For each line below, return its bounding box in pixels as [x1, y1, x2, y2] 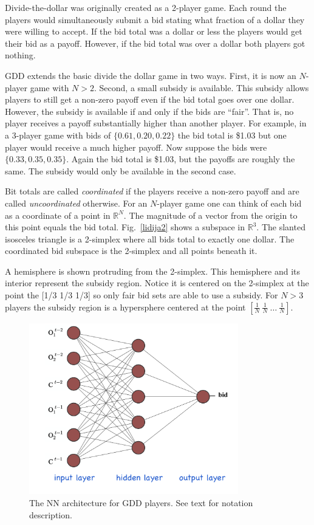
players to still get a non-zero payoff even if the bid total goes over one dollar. [5, 93, 295, 106]
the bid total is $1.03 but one [177, 128, 287, 141]
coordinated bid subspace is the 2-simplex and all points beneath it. [5, 244, 258, 257]
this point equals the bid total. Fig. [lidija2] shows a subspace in [5, 221, 245, 233]
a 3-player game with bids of [5, 128, 111, 141]
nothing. [5, 49, 36, 61]
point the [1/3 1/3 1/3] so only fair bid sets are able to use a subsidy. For [5, 289, 278, 301]
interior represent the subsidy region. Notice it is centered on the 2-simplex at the [5, 276, 309, 289]
